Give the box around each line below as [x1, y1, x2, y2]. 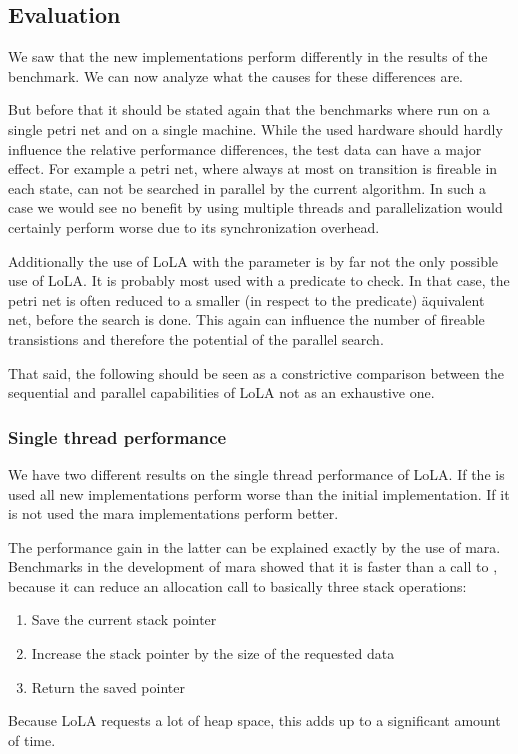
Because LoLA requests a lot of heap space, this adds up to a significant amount [8, 710, 501, 731]
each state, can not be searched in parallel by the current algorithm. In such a [8, 177, 486, 198]
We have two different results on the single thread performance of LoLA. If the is [8, 463, 505, 484]
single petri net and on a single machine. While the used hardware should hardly [8, 118, 503, 139]
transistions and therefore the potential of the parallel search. [8, 328, 384, 349]
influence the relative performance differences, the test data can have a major [8, 138, 482, 159]
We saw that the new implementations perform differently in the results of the [8, 46, 488, 67]
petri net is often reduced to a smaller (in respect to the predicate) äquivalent [8, 289, 485, 310]
